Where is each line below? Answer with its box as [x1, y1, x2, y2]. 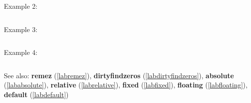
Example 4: [4, 47, 38, 57]
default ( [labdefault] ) [4, 89, 69, 99]
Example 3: [4, 24, 38, 34]
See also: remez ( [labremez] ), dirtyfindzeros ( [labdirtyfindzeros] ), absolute [4, 70, 234, 80]
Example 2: [4, 1, 38, 11]
